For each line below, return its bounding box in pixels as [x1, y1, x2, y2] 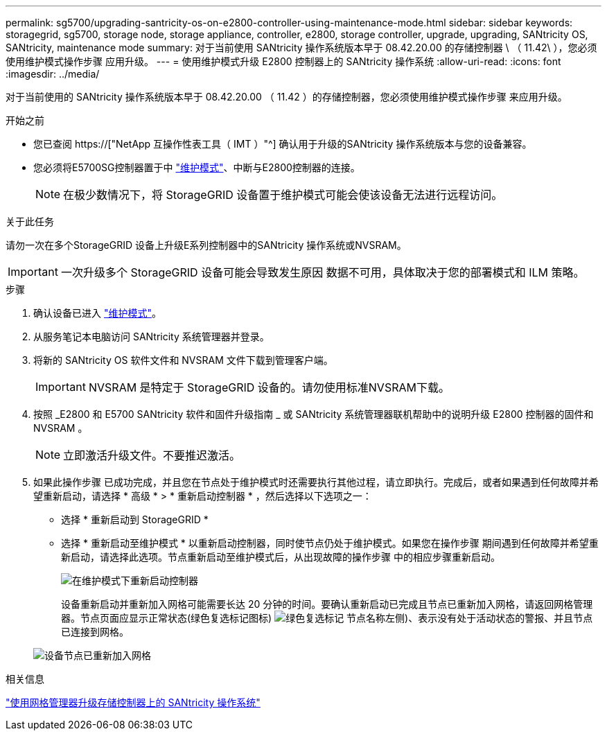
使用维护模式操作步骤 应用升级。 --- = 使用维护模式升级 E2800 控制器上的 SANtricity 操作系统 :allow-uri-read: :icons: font [6, 55, 561, 67]
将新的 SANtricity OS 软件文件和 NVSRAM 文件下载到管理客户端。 [33, 354, 333, 366]
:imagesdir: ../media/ [6, 68, 100, 80]
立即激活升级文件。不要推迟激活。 [63, 448, 241, 462]
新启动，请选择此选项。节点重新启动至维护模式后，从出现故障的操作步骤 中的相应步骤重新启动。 [61, 551, 500, 563]
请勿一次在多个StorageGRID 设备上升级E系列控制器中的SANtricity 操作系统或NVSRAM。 [6, 239, 407, 251]
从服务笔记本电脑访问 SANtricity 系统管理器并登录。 [33, 331, 270, 342]
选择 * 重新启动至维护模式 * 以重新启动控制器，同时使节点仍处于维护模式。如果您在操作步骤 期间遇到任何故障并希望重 [61, 537, 599, 549]
